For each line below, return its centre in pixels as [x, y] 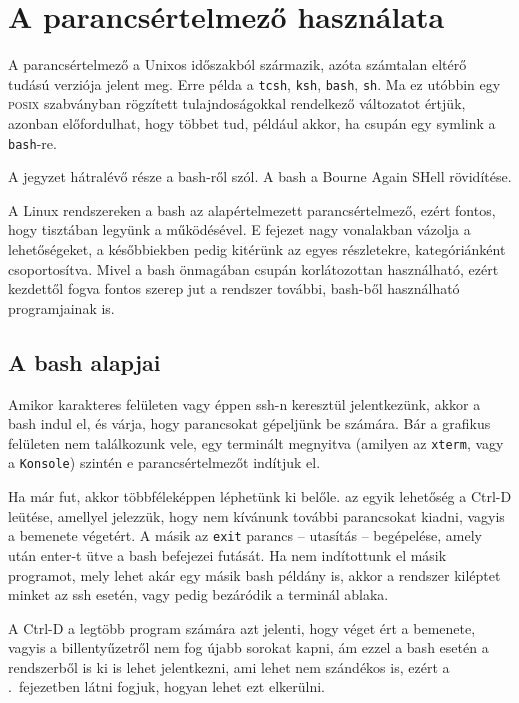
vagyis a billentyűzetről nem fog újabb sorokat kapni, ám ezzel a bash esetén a [248, 647]
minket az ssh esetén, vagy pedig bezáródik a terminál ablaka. [198, 594]
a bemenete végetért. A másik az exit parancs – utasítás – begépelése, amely [245, 535]
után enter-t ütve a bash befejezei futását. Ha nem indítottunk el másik [227, 554]
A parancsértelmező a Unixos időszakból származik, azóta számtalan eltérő [237, 64]
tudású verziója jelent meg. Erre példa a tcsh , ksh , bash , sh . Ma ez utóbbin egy [254, 83]
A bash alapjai [84, 361]
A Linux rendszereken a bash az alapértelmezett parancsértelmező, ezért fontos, [252, 209]
